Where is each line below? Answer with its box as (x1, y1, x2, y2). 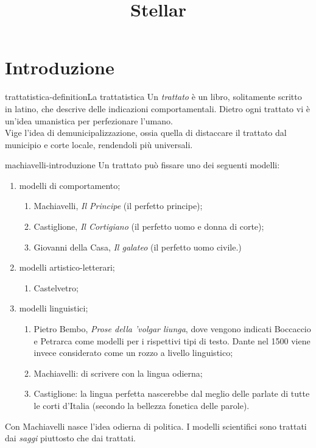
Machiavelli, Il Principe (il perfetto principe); (33, 199, 203, 212)
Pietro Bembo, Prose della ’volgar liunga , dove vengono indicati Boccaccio (33, 322, 311, 335)
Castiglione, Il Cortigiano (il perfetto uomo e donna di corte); (33, 220, 264, 233)
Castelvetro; (33, 281, 79, 294)
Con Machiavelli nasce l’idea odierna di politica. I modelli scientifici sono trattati (5, 419, 307, 432)
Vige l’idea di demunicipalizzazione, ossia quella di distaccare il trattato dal (5, 126, 287, 139)
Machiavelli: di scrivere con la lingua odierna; (33, 366, 203, 379)
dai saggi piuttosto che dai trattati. (5, 432, 136, 444)
